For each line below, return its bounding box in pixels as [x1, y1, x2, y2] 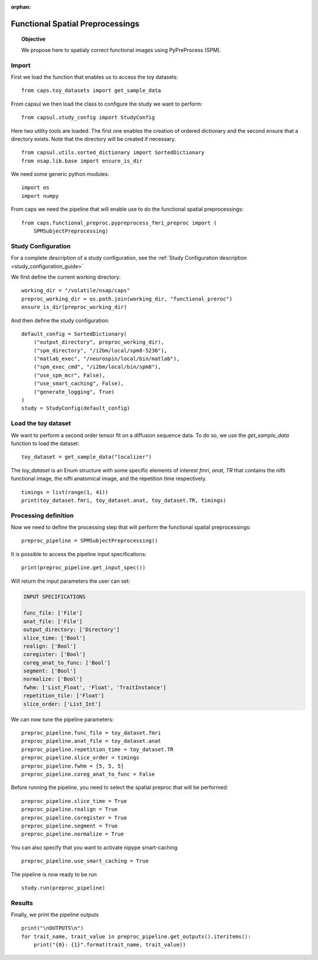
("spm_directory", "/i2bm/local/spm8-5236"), [33, 347, 168, 354]
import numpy [21, 192, 59, 199]
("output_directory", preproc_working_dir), [33, 339, 164, 345]
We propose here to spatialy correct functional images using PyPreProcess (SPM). [21, 46, 221, 53]
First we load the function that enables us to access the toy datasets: [11, 73, 178, 80]
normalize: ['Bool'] [23, 676, 82, 683]
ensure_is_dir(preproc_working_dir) [21, 304, 127, 311]
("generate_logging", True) [33, 388, 115, 395]
